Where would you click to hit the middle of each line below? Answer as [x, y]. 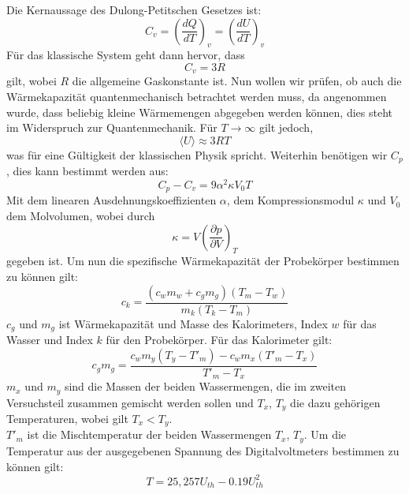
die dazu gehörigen [335, 402]
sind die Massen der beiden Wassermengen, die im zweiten [205, 386]
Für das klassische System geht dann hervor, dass [126, 55]
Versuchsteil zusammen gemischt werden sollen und [130, 402]
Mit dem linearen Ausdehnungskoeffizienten [112, 200]
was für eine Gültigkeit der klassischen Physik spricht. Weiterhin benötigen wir [197, 154]
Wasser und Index [50, 340]
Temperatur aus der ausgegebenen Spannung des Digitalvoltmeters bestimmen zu [203, 450]
